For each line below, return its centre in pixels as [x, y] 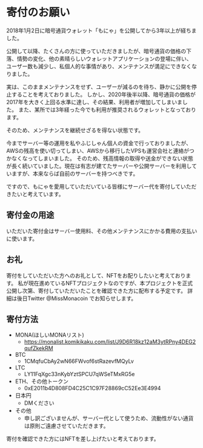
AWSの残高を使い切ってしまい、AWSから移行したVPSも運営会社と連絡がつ [101, 150]
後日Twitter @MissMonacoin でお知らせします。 [77, 298]
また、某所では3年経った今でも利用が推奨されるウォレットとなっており [107, 110]
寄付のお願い [38, 12]
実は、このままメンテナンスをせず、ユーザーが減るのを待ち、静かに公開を [99, 86]
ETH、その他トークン [42, 382]
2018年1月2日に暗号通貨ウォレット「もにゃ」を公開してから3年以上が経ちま [101, 30]
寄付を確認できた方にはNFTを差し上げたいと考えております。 [83, 439]
